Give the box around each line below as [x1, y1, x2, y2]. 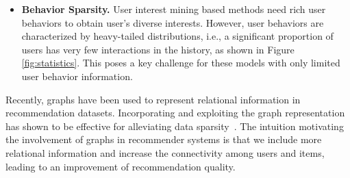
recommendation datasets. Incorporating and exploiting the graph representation [5, 105, 345, 120]
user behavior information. [21, 68, 133, 83]
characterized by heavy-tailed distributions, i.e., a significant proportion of [21, 29, 334, 43]
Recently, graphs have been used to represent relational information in [5, 92, 301, 106]
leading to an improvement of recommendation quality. [5, 159, 236, 173]
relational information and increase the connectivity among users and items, [5, 145, 325, 160]
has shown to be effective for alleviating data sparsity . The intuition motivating [5, 118, 344, 133]
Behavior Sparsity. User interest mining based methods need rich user [21, 2, 326, 16]
